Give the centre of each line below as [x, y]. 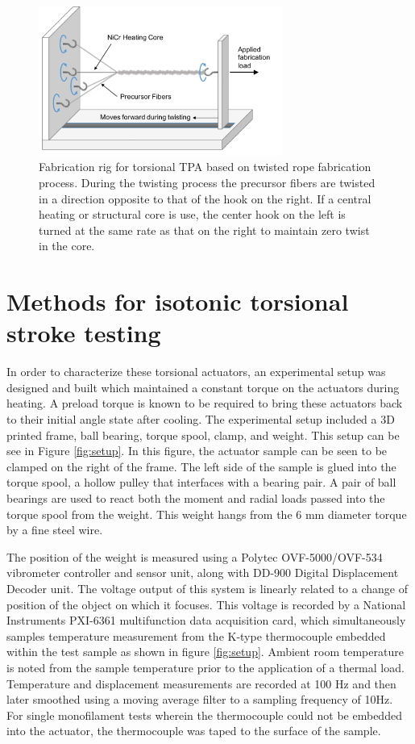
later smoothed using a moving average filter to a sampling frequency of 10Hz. [200, 699]
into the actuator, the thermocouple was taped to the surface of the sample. [194, 731]
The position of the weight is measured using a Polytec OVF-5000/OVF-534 [195, 556]
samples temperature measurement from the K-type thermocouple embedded [196, 635]
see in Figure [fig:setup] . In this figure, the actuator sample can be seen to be [197, 451]
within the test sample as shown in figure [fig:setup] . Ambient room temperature [205, 652]
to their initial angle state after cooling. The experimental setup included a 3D [201, 419]
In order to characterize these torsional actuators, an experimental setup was [196, 372]
